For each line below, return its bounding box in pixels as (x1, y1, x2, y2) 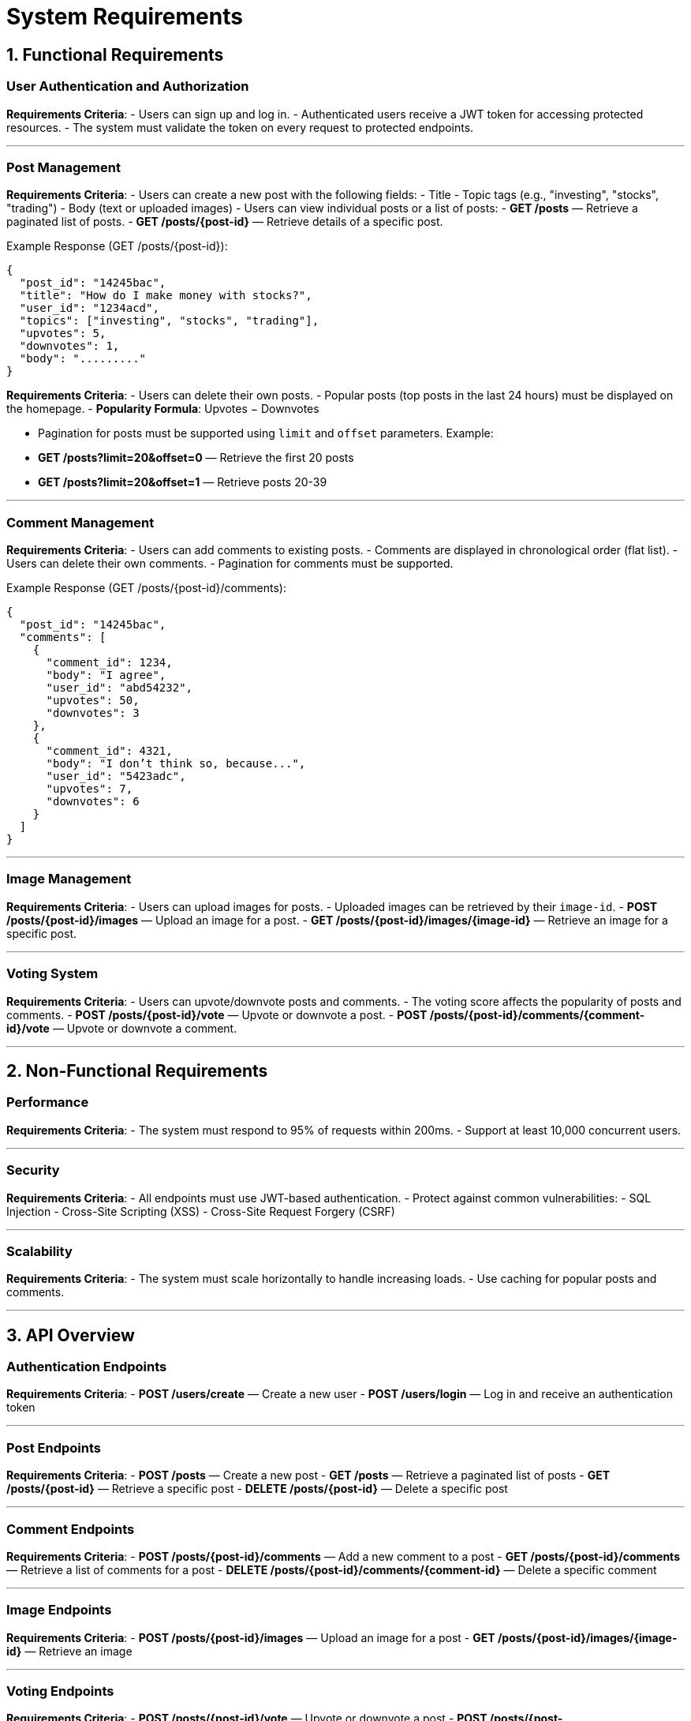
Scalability (6, 1243, 73, 1259)
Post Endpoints (6, 1439, 101, 1456)
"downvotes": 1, (19, 339, 120, 353)
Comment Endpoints (6, 1520, 135, 1537)
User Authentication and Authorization (6, 78, 249, 95)
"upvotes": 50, (46, 694, 140, 707)
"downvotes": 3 (46, 707, 140, 720)
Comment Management (6, 514, 155, 531)
